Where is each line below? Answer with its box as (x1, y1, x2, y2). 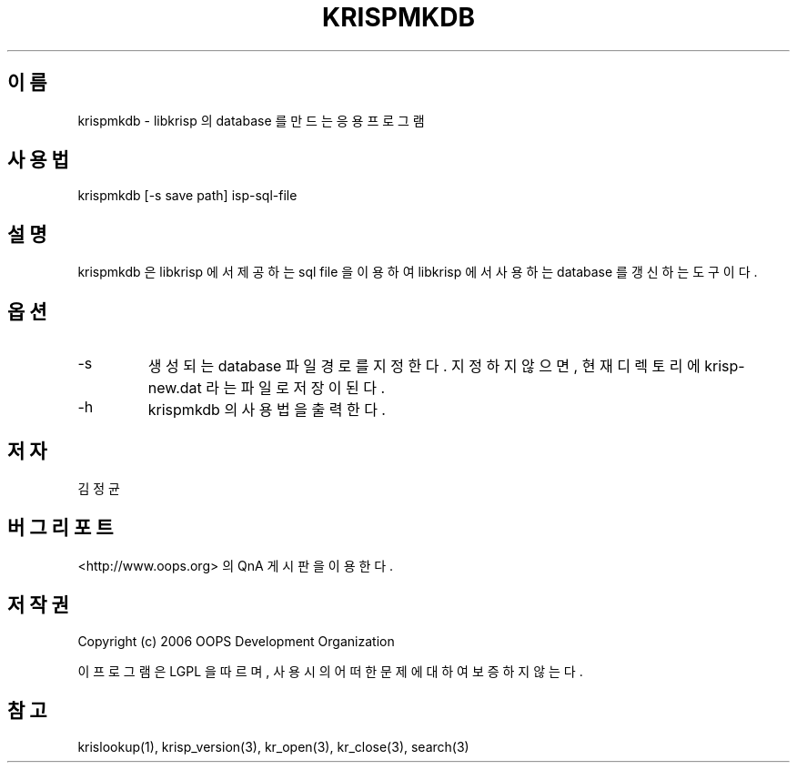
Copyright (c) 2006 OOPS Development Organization (77, 633, 395, 649)
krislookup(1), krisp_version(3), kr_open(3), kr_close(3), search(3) (77, 738, 469, 755)
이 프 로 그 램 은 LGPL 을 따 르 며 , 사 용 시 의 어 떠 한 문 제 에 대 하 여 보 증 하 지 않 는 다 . (77, 663, 583, 679)
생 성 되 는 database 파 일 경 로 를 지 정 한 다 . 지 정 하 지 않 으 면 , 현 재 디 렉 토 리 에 (147, 357, 701, 376)
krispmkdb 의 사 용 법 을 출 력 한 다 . (147, 400, 386, 420)
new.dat (147, 379, 202, 398)
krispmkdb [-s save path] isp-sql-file (77, 187, 298, 204)
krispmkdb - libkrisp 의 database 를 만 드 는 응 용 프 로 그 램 (77, 112, 425, 128)
